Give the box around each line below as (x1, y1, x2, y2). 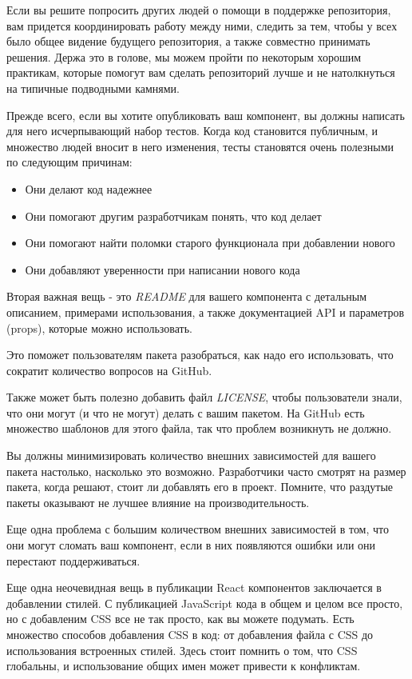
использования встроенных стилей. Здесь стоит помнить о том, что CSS (6, 641, 358, 658)
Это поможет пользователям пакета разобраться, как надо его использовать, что (6, 346, 394, 363)
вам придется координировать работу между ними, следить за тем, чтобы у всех (6, 17, 398, 34)
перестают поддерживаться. (6, 552, 141, 569)
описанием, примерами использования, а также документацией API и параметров (6, 303, 405, 320)
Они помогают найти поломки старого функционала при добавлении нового (25, 234, 395, 251)
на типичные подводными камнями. (6, 79, 180, 96)
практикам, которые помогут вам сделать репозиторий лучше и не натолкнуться (6, 64, 395, 81)
